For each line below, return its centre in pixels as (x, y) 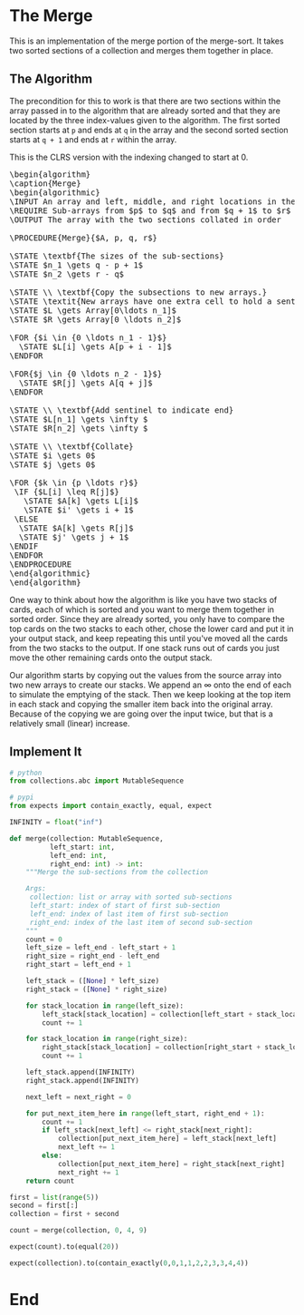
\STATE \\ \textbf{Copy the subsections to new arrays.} (138, 292)
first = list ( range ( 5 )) (54, 1197)
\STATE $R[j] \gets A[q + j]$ (85, 383)
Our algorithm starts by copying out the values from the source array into (146, 675)
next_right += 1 (88, 1172)
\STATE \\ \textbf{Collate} (71, 446)
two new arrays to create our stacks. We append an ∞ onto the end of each (151, 685)
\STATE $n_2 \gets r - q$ (67, 274)
